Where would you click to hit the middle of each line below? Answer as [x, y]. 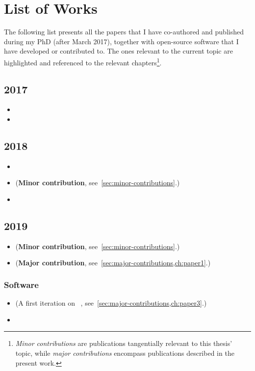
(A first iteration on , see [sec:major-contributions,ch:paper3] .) [111, 303]
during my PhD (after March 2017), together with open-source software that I [121, 41]
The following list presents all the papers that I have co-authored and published [124, 32]
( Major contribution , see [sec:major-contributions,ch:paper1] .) [113, 263]
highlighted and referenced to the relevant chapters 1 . [83, 61]
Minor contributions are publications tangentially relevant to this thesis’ [124, 343]
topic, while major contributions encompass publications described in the [125, 353]
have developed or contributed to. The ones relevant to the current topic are [118, 51]
